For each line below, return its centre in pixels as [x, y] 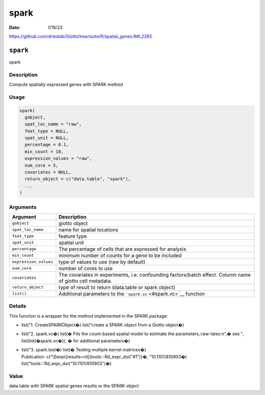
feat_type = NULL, [47, 131]
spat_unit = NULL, [47, 138]
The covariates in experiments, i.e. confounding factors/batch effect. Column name [155, 274]
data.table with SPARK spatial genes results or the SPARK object [74, 386]
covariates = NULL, [48, 172]
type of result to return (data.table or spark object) [117, 287]
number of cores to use [86, 268]
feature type [73, 236]
